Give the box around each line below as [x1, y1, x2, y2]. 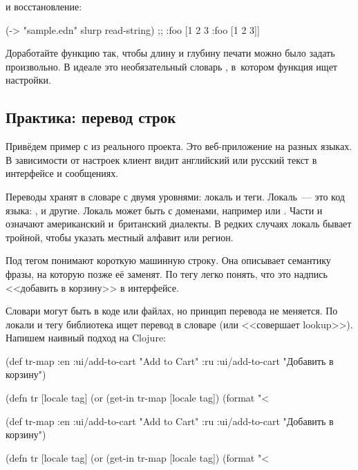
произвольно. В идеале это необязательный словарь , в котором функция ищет [6, 59, 337, 73]
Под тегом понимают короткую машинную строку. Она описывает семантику [6, 253, 331, 267]
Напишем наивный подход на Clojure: [6, 330, 166, 345]
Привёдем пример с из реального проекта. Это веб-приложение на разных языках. [6, 139, 352, 153]
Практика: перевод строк [6, 106, 176, 128]
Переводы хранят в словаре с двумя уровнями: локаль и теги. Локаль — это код [6, 189, 345, 203]
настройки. [6, 73, 51, 87]
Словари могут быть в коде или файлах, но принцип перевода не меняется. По [6, 303, 338, 318]
